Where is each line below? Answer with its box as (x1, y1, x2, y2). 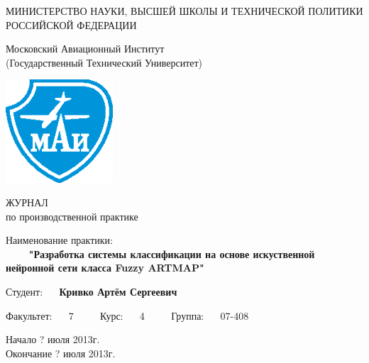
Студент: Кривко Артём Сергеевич (6, 284, 177, 299)
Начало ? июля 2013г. (6, 332, 100, 347)
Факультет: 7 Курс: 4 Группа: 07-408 (6, 308, 249, 323)
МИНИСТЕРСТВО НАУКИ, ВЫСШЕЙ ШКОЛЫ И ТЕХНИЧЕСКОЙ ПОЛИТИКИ (6, 4, 363, 18)
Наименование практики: (6, 233, 114, 247)
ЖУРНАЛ (6, 195, 48, 210)
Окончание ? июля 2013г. (6, 345, 116, 360)
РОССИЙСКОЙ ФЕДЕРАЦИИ (6, 17, 137, 32)
